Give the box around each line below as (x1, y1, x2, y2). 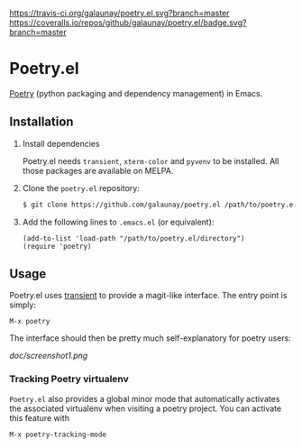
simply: (9, 299, 36, 310)
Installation (9, 114, 74, 130)
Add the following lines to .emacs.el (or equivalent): (22, 216, 215, 227)
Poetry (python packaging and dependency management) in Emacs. (9, 87, 263, 98)
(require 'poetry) (22, 242, 92, 251)
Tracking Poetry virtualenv (9, 373, 129, 386)
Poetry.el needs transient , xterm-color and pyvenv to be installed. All (22, 155, 279, 166)
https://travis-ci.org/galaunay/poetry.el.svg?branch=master (9, 8, 230, 18)
